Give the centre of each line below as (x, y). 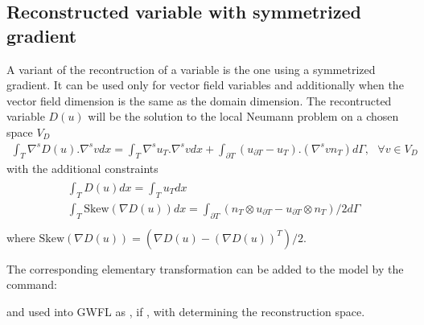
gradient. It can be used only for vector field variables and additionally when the (205, 85)
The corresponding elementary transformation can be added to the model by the (205, 268)
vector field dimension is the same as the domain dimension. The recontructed (199, 100)
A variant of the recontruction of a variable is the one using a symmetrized (191, 69)
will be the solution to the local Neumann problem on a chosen (243, 116)
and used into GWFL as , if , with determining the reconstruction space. (186, 311)
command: (32, 284)
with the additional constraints (82, 169)
